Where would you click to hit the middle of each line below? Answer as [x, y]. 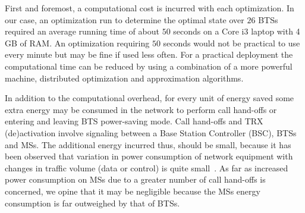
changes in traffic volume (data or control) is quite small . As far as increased [147, 167]
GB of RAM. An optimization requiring [77, 43]
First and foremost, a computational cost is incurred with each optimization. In [150, 8]
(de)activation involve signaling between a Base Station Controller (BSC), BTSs [151, 132]
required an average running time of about [82, 31]
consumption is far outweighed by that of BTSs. [92, 203]
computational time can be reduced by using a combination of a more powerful [149, 66]
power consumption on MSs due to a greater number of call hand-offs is [135, 179]
